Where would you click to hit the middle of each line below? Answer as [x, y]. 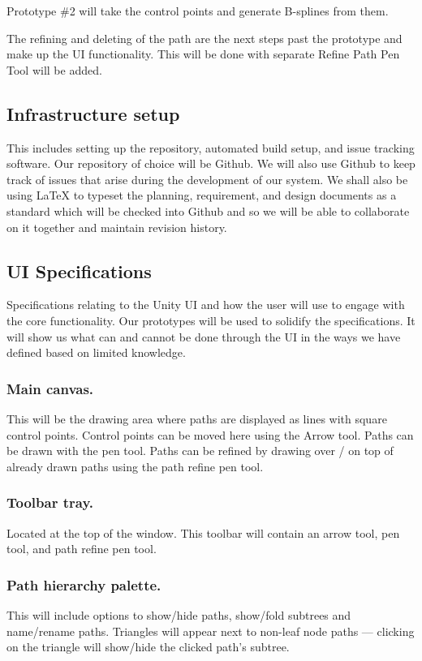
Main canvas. [50, 388]
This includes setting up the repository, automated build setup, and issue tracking [211, 147]
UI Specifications [79, 270]
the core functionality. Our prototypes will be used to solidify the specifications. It [211, 320]
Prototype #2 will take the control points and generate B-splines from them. [198, 11]
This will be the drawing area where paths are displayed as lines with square [197, 418]
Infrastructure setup [93, 113]
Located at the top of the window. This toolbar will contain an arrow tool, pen [203, 532]
